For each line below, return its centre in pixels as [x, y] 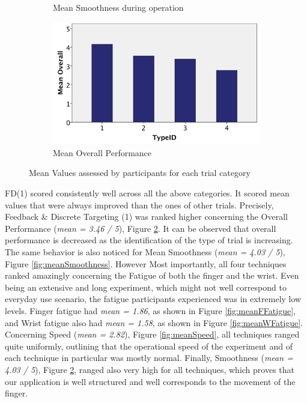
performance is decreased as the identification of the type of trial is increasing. [149, 240]
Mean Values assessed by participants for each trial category [140, 173]
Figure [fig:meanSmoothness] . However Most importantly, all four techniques [146, 263]
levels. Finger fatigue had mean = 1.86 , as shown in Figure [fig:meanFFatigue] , [150, 311]
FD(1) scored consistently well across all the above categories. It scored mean [147, 193]
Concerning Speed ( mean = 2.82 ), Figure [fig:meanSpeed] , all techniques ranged [152, 334]
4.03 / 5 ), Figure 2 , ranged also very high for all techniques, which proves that [150, 369]
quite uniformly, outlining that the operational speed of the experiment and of [149, 346]
